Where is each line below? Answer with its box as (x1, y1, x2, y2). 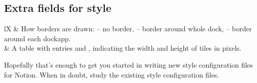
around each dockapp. (4, 33, 71, 43)
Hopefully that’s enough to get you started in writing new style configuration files (4, 59, 253, 70)
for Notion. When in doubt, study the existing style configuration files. (4, 69, 219, 80)
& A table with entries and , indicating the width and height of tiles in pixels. (4, 43, 242, 53)
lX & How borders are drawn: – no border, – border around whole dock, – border (4, 23, 252, 34)
